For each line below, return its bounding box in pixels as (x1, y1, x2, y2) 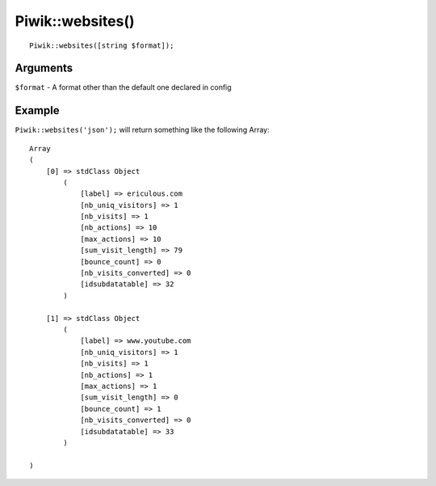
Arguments (15, 61, 73, 75)
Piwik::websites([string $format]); (29, 40, 174, 50)
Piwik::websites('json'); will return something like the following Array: (15, 125, 270, 135)
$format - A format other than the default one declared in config (15, 82, 232, 92)
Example (15, 104, 60, 117)
